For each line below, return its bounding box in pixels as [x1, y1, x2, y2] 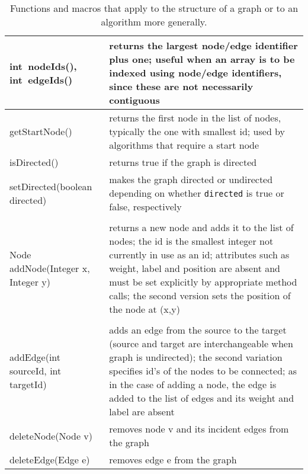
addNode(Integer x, [9, 261, 90, 275]
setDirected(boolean [9, 179, 92, 193]
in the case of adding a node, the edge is [109, 377, 277, 391]
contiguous [109, 93, 160, 107]
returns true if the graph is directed [109, 155, 257, 169]
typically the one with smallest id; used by [109, 124, 285, 138]
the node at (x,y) [109, 302, 180, 316]
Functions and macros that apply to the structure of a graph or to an [9, 1, 299, 15]
